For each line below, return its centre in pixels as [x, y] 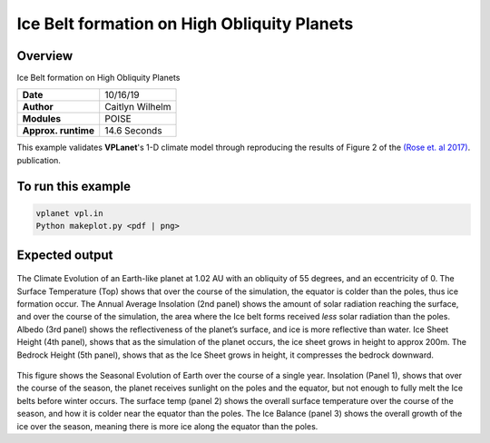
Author [38, 107]
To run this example [74, 186]
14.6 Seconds [133, 131]
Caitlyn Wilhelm [138, 107]
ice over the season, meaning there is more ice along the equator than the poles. [167, 426]
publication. [39, 160]
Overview [45, 56]
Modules [42, 119]
